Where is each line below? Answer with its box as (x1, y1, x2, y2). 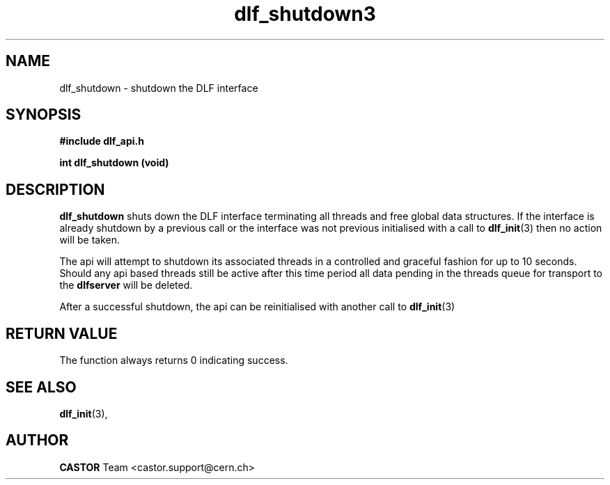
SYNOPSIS (6, 106, 81, 124)
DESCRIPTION (6, 180, 105, 198)
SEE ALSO (6, 378, 77, 396)
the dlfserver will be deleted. (59, 279, 193, 292)
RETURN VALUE (6, 324, 118, 342)
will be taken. (59, 234, 120, 246)
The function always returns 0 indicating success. (59, 354, 288, 367)
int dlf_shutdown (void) (59, 157, 169, 169)
